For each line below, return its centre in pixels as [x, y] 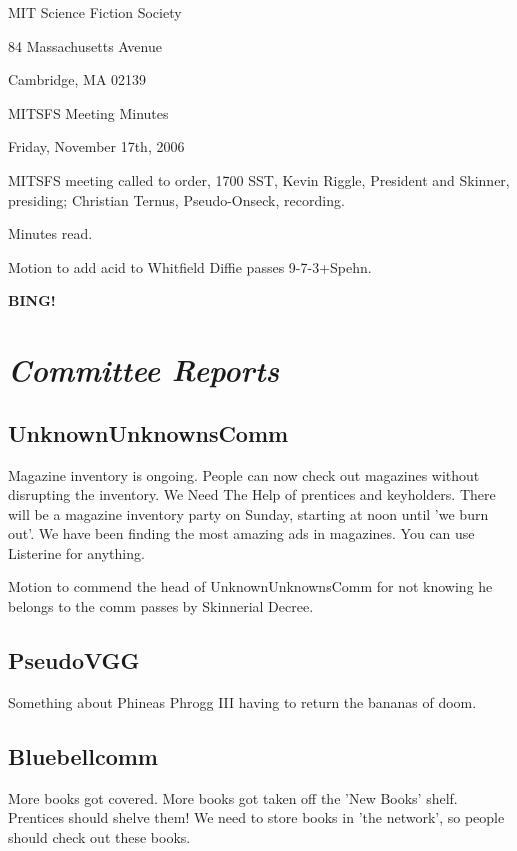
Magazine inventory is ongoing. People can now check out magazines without [244, 474]
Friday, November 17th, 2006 [96, 146]
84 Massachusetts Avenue [85, 45]
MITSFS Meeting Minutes [88, 112]
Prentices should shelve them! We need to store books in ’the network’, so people [256, 817]
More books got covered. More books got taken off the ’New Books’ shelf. [233, 797]
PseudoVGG [74, 660]
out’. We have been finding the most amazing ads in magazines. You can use [241, 533]
